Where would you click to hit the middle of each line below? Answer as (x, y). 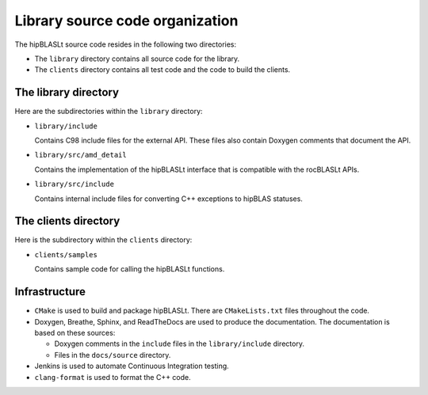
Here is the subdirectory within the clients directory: (103, 240)
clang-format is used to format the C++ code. (113, 377)
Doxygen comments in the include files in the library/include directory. (180, 344)
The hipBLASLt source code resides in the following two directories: (126, 44)
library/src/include (75, 184)
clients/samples (66, 254)
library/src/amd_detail (80, 155)
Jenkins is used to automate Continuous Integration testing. (132, 366)
